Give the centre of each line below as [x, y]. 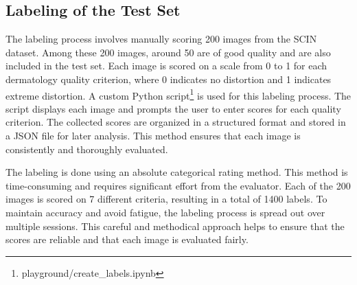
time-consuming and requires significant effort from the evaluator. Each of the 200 [178, 185]
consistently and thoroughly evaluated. [87, 149]
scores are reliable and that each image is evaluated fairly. [127, 239]
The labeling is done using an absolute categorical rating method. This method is [177, 172]
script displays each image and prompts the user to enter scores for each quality [173, 108]
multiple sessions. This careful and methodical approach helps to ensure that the [175, 226]
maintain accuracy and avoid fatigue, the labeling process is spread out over [165, 212]
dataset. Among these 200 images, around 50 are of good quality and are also [168, 52]
